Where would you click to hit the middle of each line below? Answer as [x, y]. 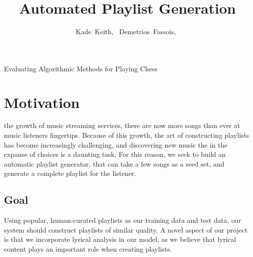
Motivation [42, 102]
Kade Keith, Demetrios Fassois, [126, 32]
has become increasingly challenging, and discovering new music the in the [116, 144]
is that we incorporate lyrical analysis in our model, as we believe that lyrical [120, 239]
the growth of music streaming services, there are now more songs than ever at [122, 125]
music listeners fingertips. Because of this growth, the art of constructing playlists [127, 135]
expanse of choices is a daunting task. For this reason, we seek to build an [115, 154]
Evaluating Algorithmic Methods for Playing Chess [81, 68]
